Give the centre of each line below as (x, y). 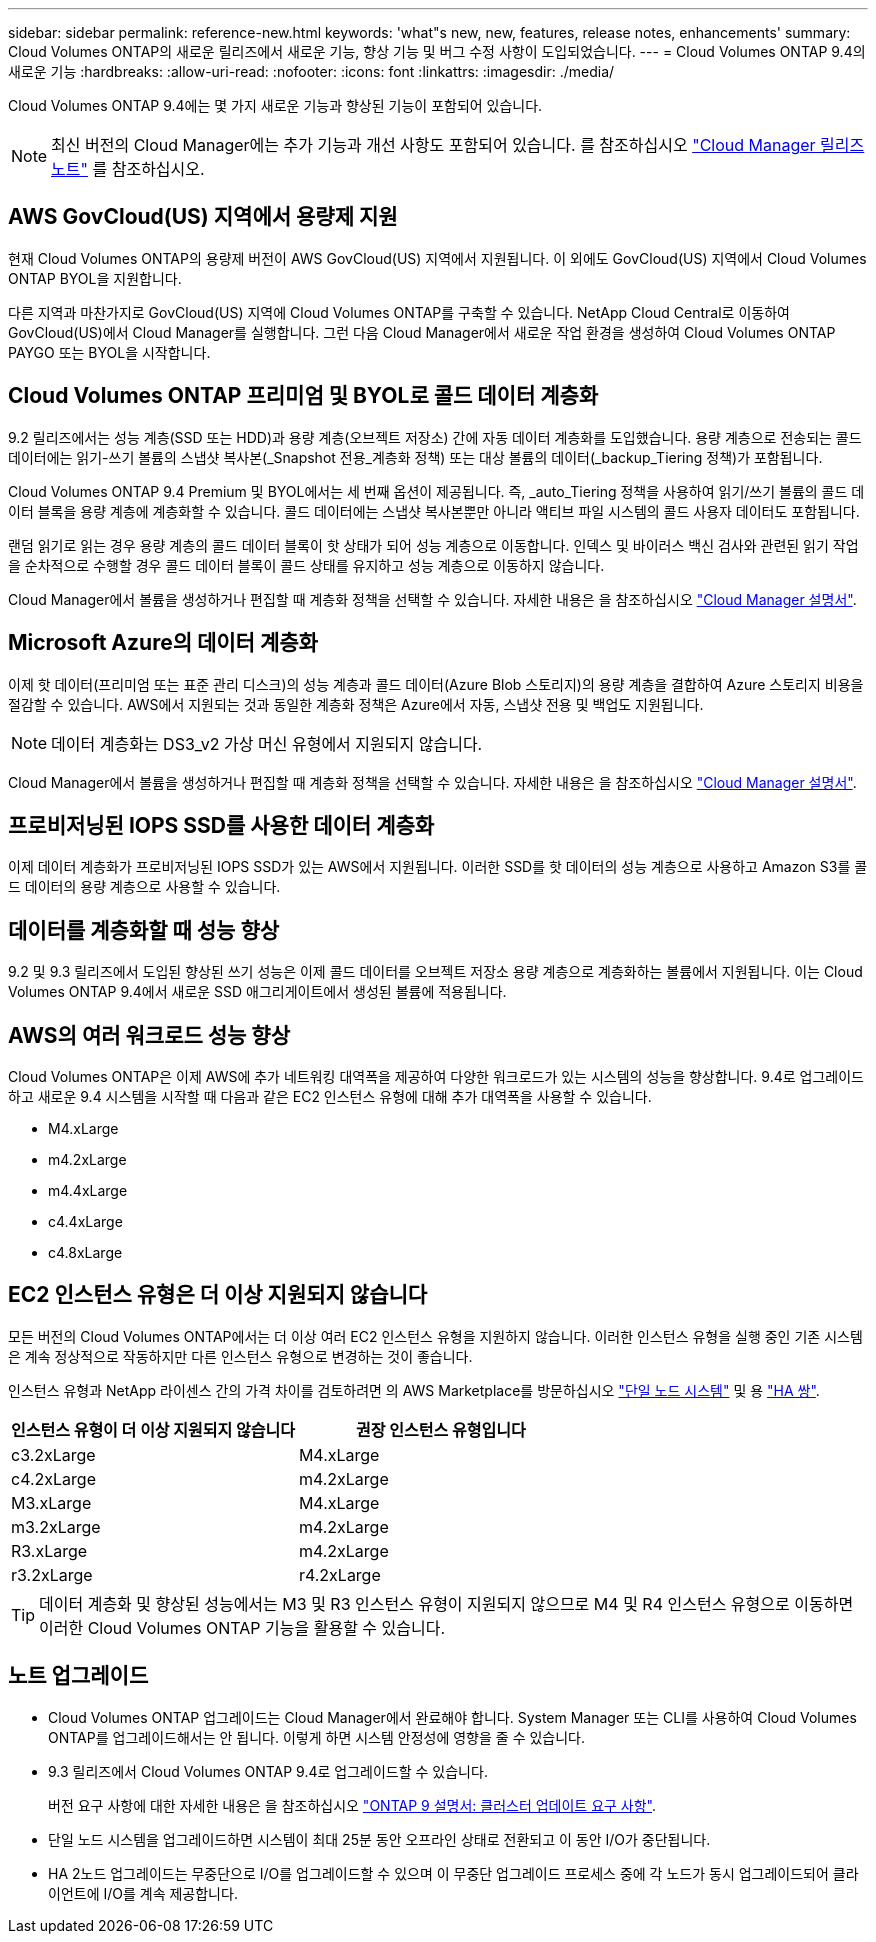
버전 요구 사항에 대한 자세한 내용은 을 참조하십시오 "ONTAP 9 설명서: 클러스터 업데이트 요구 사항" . (352, 1805)
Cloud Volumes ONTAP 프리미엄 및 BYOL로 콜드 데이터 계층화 (303, 396)
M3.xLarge (51, 1502)
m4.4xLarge (88, 1191)
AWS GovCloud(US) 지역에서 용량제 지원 (203, 217)
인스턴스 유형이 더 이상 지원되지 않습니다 (153, 1429)
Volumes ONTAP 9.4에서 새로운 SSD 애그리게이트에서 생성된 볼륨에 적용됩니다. (257, 992)
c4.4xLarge (85, 1222)
